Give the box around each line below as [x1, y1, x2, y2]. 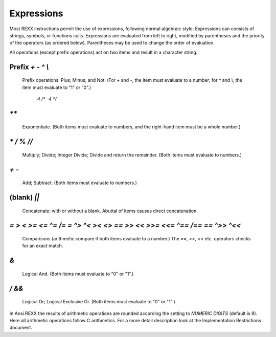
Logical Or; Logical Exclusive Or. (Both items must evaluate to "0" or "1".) [22, 299, 176, 305]
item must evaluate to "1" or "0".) [22, 84, 91, 91]
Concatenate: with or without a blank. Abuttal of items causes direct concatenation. [22, 208, 198, 214]
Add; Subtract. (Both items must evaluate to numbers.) [22, 179, 137, 186]
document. [9, 325, 33, 331]
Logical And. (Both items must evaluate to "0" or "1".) [22, 271, 134, 277]
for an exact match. [22, 243, 63, 249]
